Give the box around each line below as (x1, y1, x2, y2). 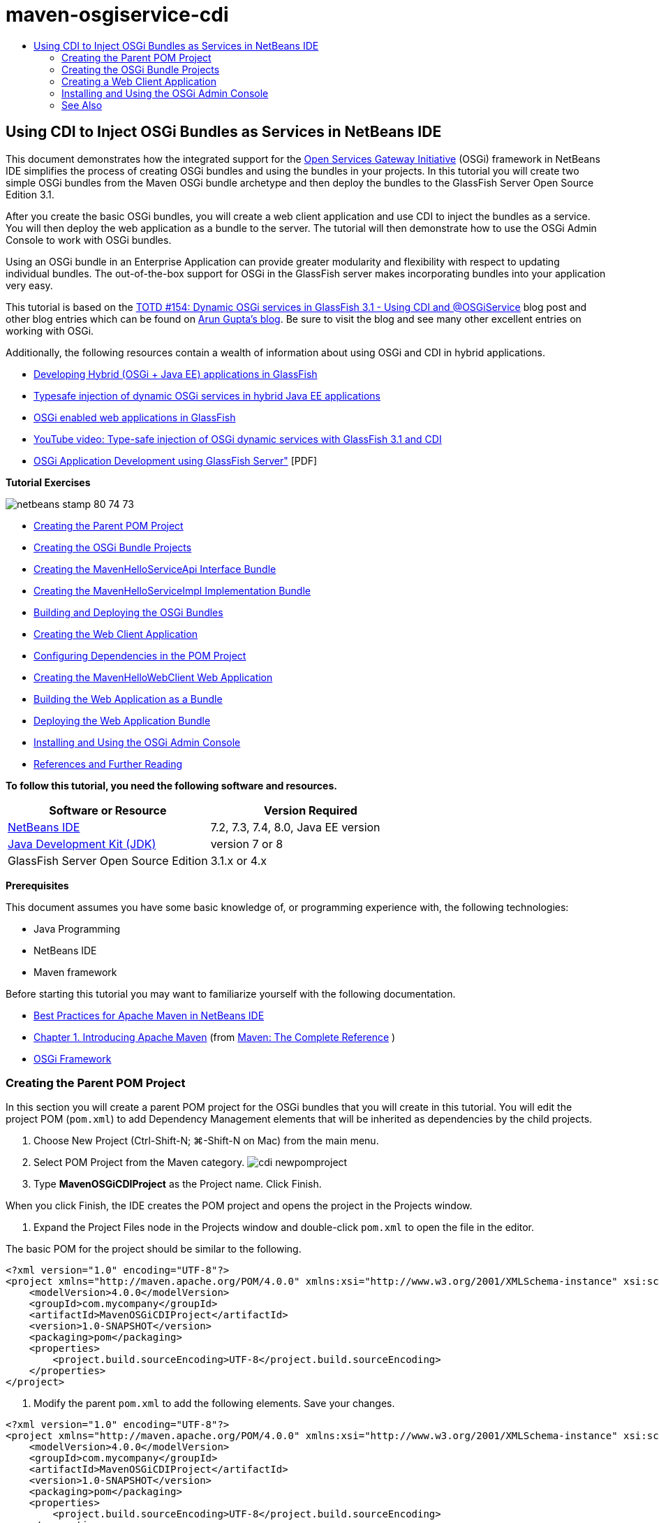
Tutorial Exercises (6, 476, 91, 488)
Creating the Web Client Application (34, 627, 198, 640)
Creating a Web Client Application (61, 75, 216, 87)
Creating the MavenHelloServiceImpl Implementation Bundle (34, 584, 311, 597)
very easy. (6, 279, 53, 291)
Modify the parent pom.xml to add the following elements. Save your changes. (34, 1397, 395, 1410)
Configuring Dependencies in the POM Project (34, 649, 246, 662)
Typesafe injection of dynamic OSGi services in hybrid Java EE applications (34, 389, 380, 402)
